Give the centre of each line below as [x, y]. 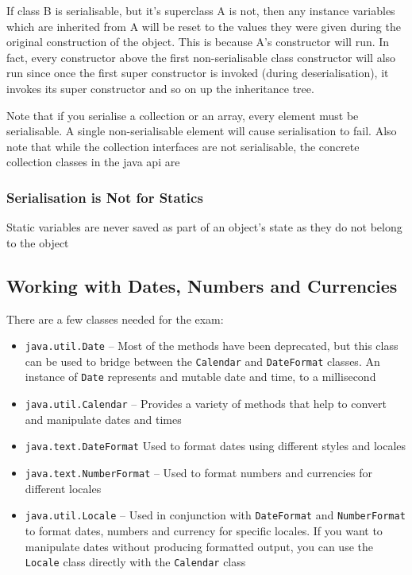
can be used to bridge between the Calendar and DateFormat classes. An [202, 361]
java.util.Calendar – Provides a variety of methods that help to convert [206, 404]
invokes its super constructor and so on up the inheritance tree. [160, 88]
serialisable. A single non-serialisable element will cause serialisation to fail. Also [202, 131]
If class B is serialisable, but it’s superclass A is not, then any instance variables [201, 10]
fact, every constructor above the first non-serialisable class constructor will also [201, 57]
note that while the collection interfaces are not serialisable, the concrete [183, 146]
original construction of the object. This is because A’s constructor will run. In [198, 42]
